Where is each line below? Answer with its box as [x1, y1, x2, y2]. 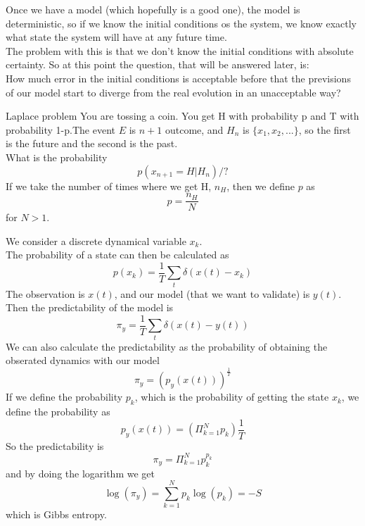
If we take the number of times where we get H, [6, 178, 212, 193]
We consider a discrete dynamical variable [6, 233, 186, 248]
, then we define [226, 178, 295, 193]
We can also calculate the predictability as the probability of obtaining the [6, 339, 328, 353]
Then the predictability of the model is [6, 300, 174, 315]
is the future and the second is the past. [6, 136, 178, 151]
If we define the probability [6, 389, 123, 404]
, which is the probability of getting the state [134, 389, 329, 404]
